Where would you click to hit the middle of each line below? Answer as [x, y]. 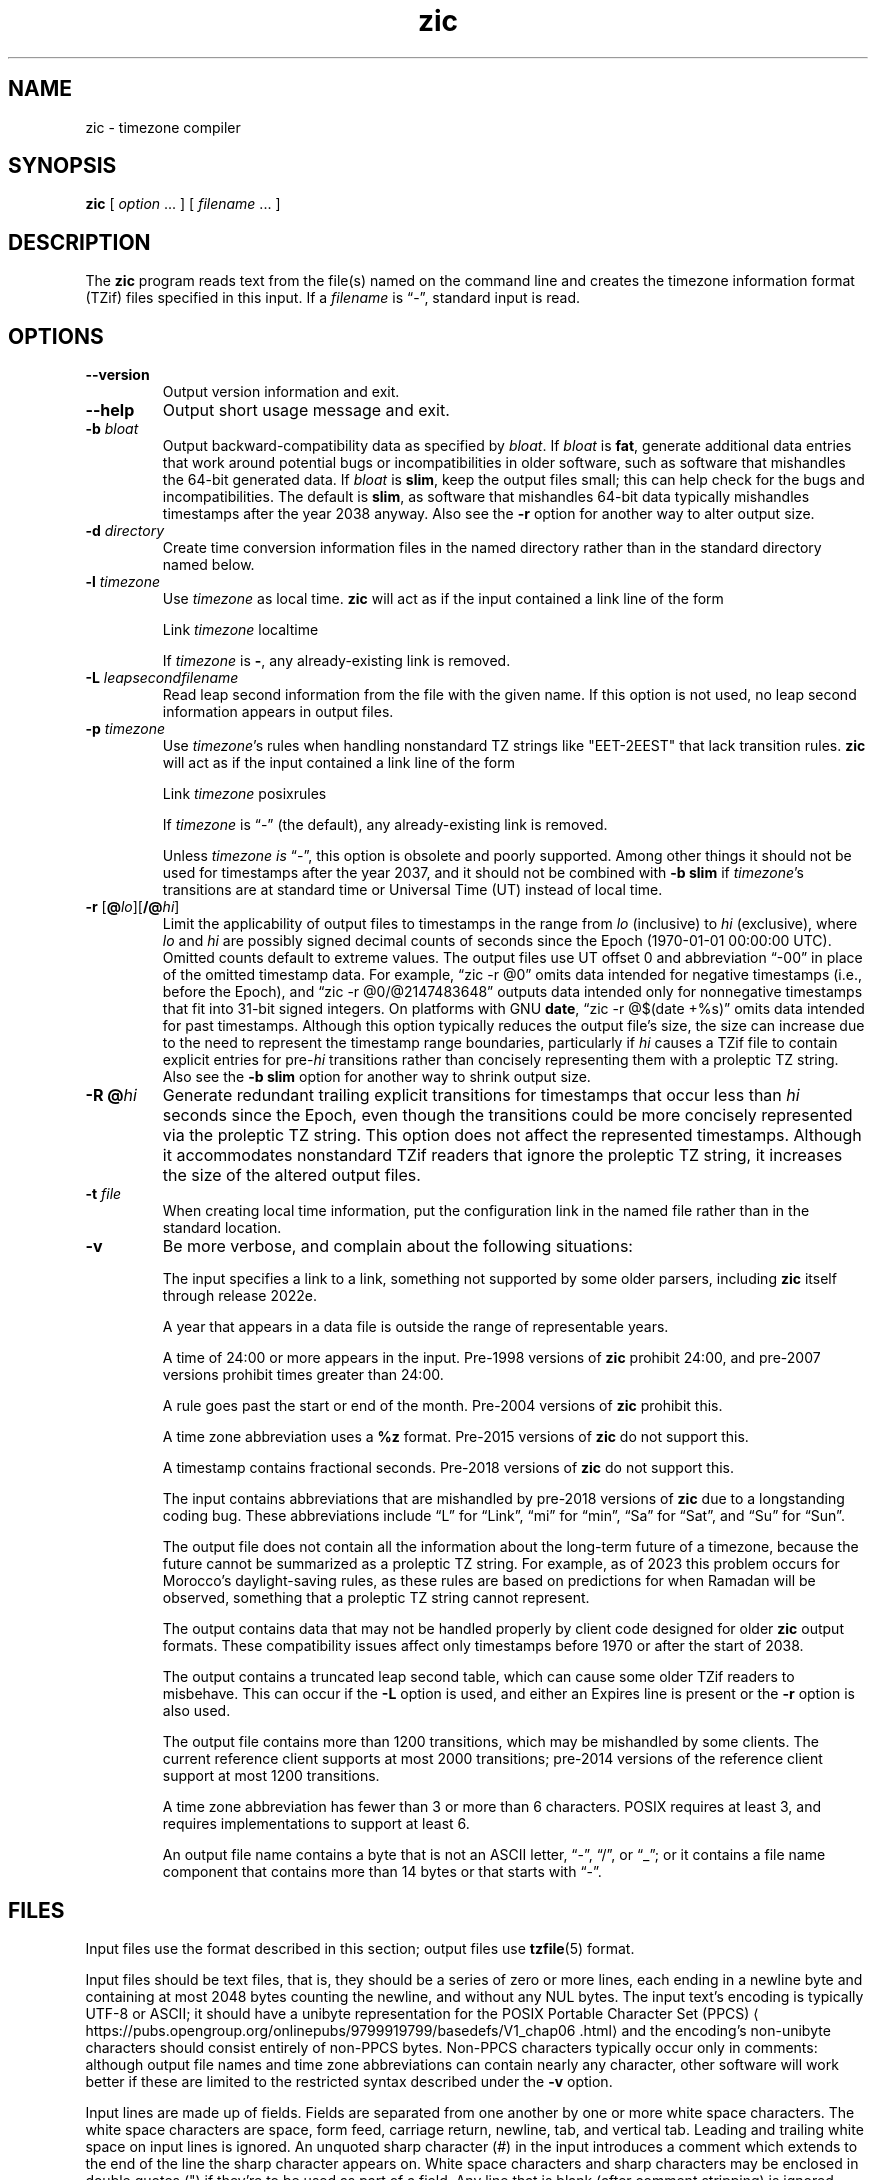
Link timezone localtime [240, 630]
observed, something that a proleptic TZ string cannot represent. [376, 1598]
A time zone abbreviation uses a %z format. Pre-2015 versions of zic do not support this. [455, 1437]
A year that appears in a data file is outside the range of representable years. [415, 1327]
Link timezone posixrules [244, 794]
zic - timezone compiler [163, 127]
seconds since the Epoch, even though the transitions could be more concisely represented [507, 1115]
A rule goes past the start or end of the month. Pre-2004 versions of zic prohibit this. [442, 1406]
